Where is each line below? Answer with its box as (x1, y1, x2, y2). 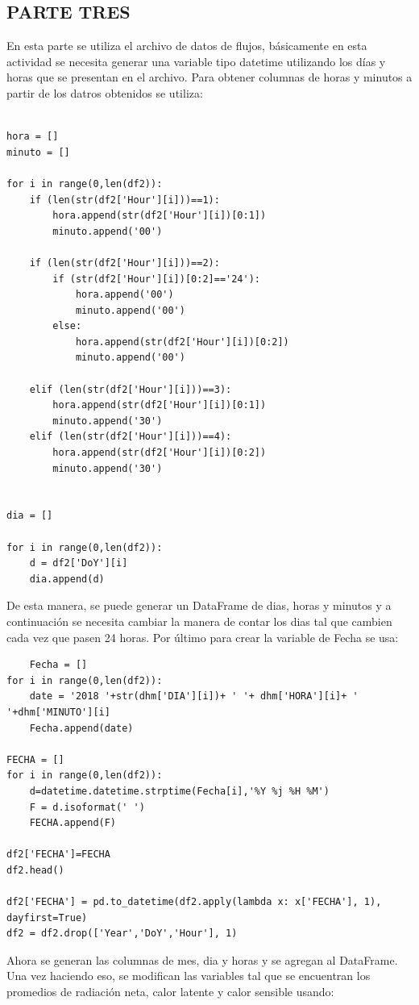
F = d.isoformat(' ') (29, 801, 145, 813)
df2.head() (6, 864, 64, 876)
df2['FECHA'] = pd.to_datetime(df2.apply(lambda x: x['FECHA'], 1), (6, 896, 382, 908)
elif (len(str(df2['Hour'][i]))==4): (29, 431, 232, 443)
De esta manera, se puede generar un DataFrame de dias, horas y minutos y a (6, 597, 392, 614)
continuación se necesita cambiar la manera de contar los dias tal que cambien (6, 612, 392, 629)
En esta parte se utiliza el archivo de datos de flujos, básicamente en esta (6, 37, 367, 54)
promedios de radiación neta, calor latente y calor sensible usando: (6, 983, 334, 1000)
